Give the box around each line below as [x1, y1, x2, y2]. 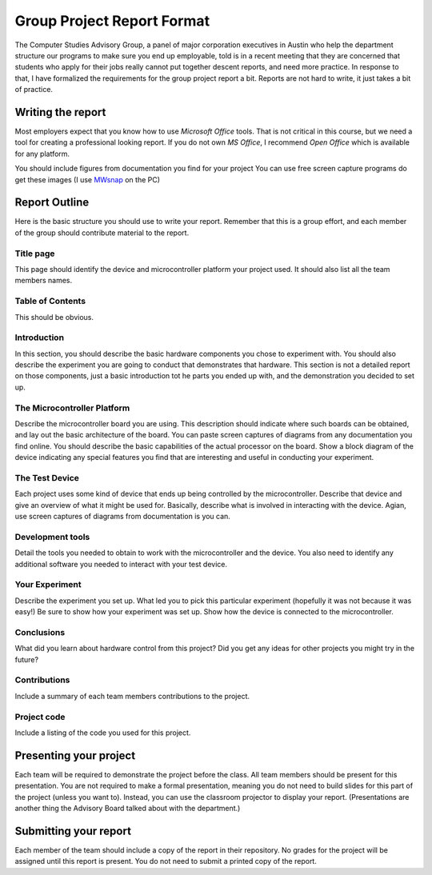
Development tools [14, 531, 90, 542]
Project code [14, 711, 66, 722]
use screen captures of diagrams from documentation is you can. [14, 512, 231, 521]
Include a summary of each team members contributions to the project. [14, 691, 250, 701]
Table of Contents [14, 296, 86, 307]
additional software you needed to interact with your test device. [14, 559, 228, 569]
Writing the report [14, 105, 106, 119]
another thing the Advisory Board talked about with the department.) [14, 804, 241, 813]
